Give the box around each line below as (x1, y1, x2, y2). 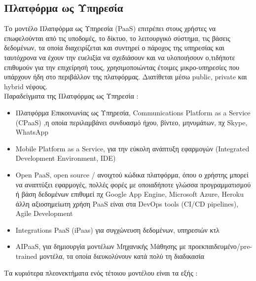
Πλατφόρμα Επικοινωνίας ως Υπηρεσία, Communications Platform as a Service (15, 107, 251, 117)
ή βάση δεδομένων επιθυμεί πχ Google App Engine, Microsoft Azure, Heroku (15, 189, 244, 199)
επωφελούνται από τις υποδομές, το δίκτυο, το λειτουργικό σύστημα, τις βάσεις (4, 33, 230, 43)
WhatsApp (15, 127, 49, 137)
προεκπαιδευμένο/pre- (188, 241, 253, 251)
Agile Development (15, 208, 73, 218)
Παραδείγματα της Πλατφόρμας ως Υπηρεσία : (4, 91, 139, 101)
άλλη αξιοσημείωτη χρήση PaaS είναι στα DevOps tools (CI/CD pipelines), (15, 198, 239, 209)
